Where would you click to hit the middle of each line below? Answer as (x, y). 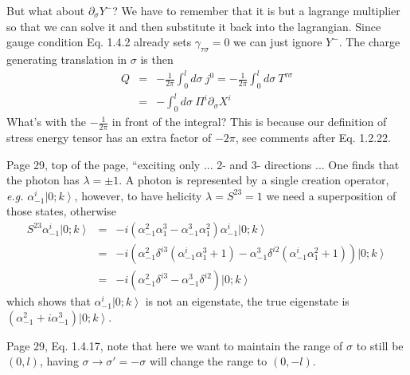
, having (59, 361)
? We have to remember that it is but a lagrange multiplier (256, 10)
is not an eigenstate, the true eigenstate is (247, 301)
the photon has (43, 180)
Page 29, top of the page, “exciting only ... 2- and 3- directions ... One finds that (203, 164)
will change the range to (208, 361)
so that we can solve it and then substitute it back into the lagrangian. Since (194, 26)
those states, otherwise (61, 211)
